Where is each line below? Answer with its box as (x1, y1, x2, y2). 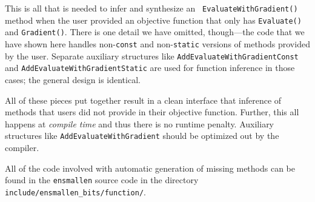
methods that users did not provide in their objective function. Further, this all (5, 106, 299, 118)
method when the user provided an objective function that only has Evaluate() (5, 13, 302, 26)
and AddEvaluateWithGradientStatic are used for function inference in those (5, 61, 295, 74)
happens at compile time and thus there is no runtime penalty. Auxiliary (5, 117, 274, 130)
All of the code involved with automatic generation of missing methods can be (5, 161, 295, 174)
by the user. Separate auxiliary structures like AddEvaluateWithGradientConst (5, 49, 299, 62)
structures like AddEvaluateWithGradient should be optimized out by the (5, 129, 279, 142)
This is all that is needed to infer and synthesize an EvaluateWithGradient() (5, 2, 298, 14)
